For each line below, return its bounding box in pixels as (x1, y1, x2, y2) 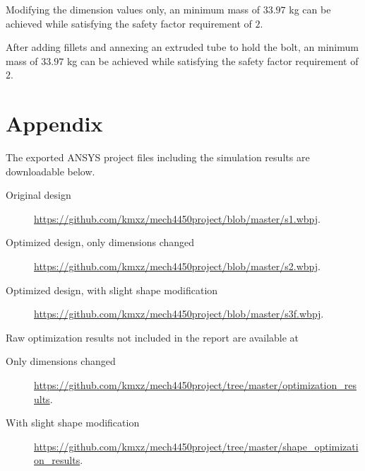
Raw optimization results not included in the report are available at (6, 330, 299, 344)
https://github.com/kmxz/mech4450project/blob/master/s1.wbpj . (34, 211, 321, 226)
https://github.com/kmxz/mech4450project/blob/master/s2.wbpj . (34, 259, 321, 274)
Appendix (6, 109, 103, 138)
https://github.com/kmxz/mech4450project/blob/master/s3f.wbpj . (34, 306, 324, 321)
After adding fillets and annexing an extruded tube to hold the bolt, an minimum (6, 40, 359, 54)
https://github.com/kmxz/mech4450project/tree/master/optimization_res (34, 378, 357, 392)
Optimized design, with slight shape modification (6, 282, 218, 297)
